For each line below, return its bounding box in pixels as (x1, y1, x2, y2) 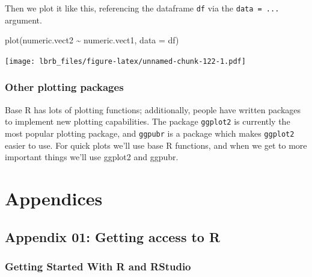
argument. (5, 13, 42, 26)
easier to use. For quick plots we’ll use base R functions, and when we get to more (5, 138, 307, 151)
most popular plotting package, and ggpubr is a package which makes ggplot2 (5, 126, 295, 139)
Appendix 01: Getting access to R (5, 227, 221, 246)
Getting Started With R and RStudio (5, 258, 191, 273)
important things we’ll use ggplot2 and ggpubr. (5, 151, 179, 163)
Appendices (5, 186, 103, 210)
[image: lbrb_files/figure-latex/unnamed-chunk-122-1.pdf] (5, 57, 246, 66)
